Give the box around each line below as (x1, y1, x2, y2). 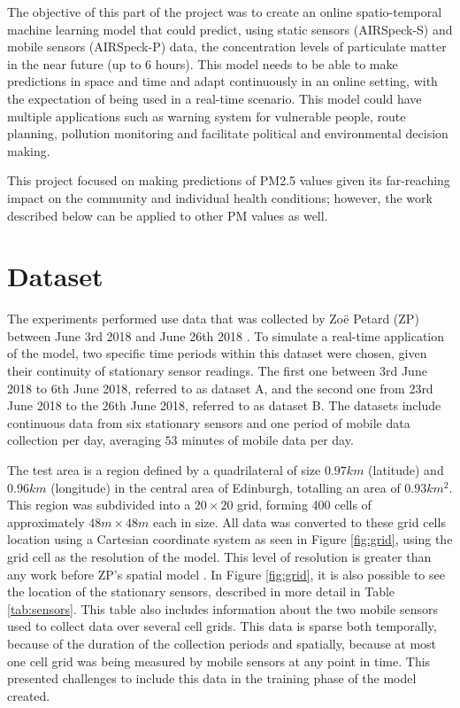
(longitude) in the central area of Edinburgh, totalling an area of (50, 478, 401, 496)
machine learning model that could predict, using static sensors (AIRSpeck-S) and (7, 19, 453, 38)
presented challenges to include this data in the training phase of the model (7, 669, 417, 688)
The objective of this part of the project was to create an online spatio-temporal (7, 3, 442, 20)
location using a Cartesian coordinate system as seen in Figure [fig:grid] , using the (7, 530, 453, 549)
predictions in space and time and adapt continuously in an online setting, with (7, 72, 438, 90)
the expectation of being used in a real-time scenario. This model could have (7, 89, 422, 107)
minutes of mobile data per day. (181, 431, 354, 449)
